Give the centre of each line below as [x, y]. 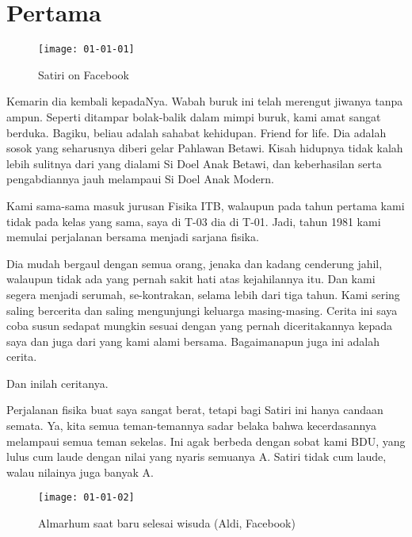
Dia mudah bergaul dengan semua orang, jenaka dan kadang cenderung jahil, [195, 263]
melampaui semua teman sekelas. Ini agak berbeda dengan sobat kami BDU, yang [206, 441]
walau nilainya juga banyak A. [80, 472]
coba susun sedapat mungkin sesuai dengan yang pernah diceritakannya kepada [200, 326]
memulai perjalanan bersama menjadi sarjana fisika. [133, 237]
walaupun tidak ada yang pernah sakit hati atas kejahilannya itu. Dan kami [191, 279]
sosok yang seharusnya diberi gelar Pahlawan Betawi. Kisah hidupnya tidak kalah [205, 148]
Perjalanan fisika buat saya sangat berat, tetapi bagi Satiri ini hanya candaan [195, 410]
